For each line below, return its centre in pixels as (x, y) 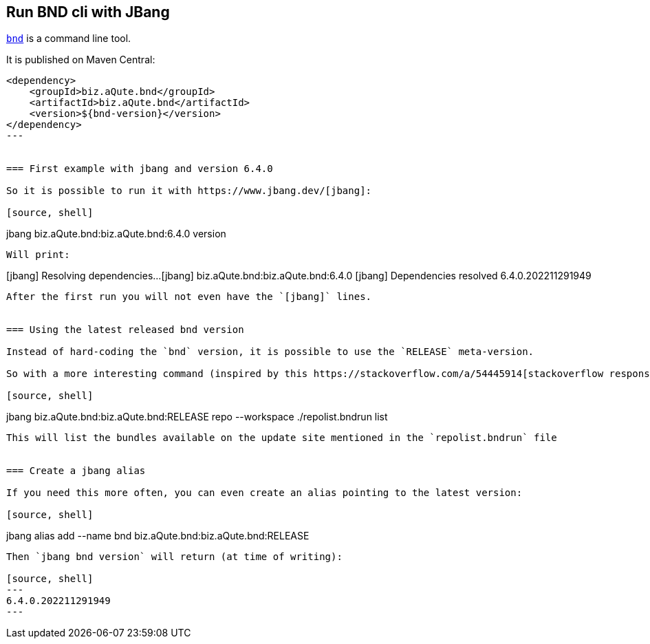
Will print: (38, 255)
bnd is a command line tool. (69, 39)
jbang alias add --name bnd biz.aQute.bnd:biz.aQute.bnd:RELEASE (158, 536)
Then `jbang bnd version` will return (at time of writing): (174, 557)
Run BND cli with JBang (88, 12)
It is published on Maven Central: (81, 60)
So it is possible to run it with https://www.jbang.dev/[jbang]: (189, 191)
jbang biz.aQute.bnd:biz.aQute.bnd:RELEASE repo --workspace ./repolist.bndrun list (197, 417)
